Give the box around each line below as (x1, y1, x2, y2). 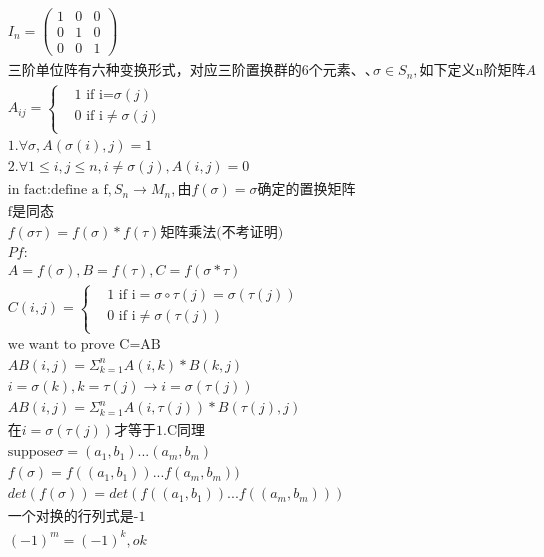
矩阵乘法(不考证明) (160, 226, 284, 241)
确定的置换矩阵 (257, 183, 356, 198)
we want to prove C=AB (7, 338, 161, 353)
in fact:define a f (7, 183, 108, 198)
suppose (7, 445, 56, 460)
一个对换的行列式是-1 (7, 510, 146, 525)
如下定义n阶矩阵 (419, 64, 526, 79)
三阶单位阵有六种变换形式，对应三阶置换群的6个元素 (7, 64, 351, 79)
